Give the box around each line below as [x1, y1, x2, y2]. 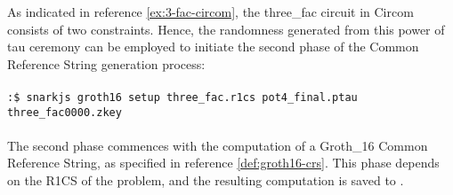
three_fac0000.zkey [7, 105, 122, 119]
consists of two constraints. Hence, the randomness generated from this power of [7, 19, 445, 38]
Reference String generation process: [7, 54, 206, 73]
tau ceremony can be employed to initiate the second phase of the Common [7, 37, 419, 56]
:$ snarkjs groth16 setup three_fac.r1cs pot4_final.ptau [7, 90, 358, 104]
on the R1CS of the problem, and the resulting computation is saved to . [7, 171, 404, 190]
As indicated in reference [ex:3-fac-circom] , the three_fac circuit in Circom [7, 3, 414, 20]
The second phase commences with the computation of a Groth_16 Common [7, 136, 428, 154]
